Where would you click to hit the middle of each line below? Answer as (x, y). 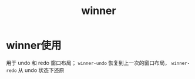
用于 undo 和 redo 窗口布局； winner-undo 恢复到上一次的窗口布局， (88, 63)
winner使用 (34, 46)
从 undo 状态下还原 (41, 70)
